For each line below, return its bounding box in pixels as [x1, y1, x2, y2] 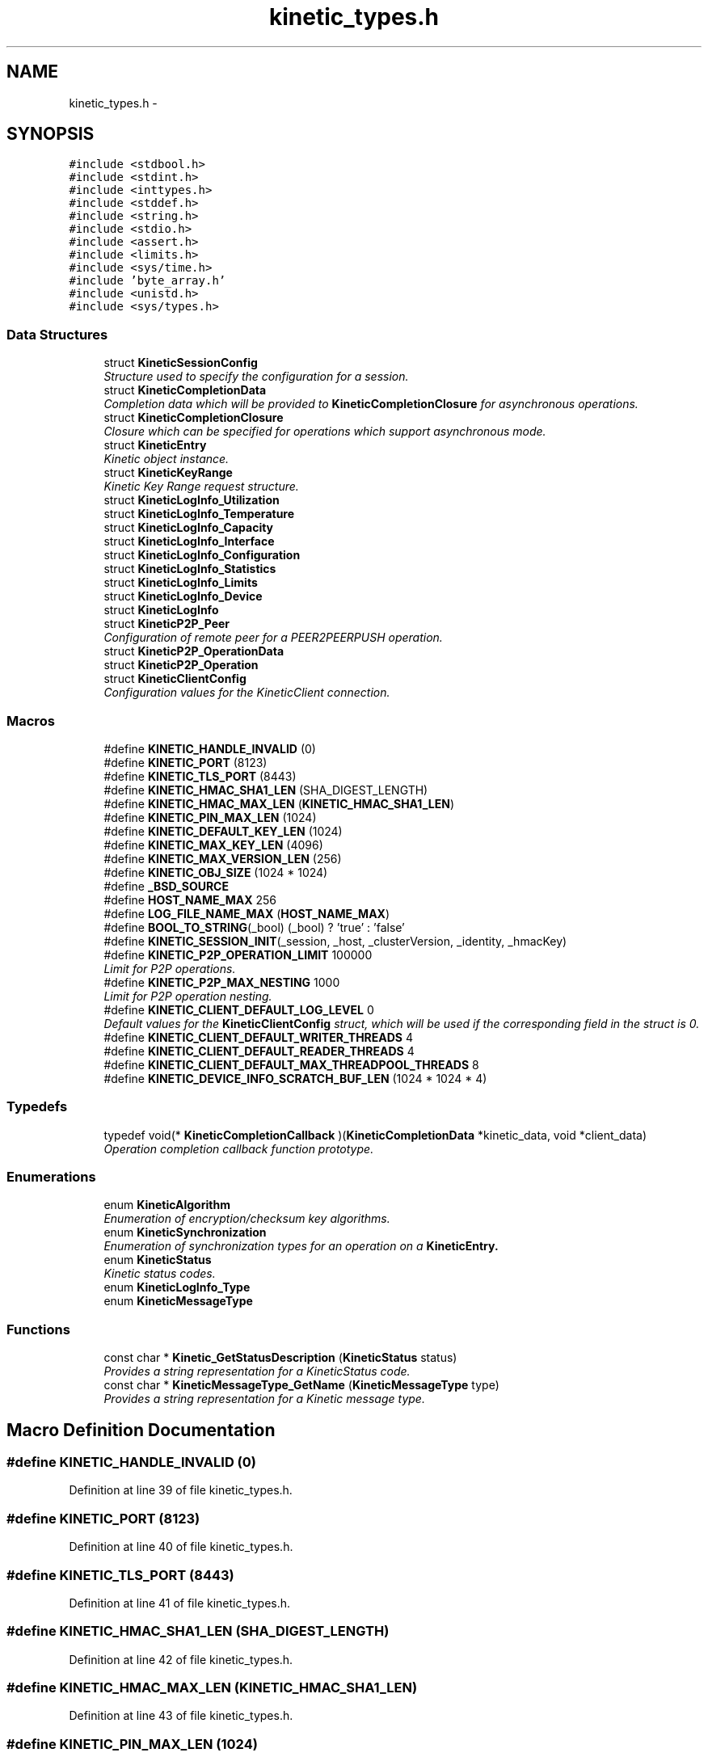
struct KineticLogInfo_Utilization [103, 493, 280, 508]
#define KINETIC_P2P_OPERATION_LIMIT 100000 [103, 947, 373, 962]
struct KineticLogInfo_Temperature [103, 507, 295, 521]
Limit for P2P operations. [103, 961, 236, 975]
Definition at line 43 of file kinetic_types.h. [69, 1709, 293, 1723]
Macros [6, 712, 55, 729]
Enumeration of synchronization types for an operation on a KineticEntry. [103, 1239, 499, 1253]
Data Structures [6, 326, 108, 343]
